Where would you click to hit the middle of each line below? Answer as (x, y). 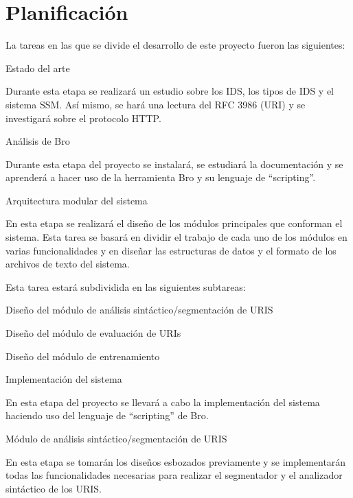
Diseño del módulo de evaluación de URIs (93, 333)
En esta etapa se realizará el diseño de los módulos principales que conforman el (174, 223)
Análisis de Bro (38, 141)
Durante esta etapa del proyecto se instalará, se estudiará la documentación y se (174, 164)
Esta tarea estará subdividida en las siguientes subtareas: (126, 286)
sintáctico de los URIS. (54, 488)
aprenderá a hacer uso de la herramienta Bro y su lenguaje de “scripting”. (161, 177)
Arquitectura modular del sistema (77, 200)
